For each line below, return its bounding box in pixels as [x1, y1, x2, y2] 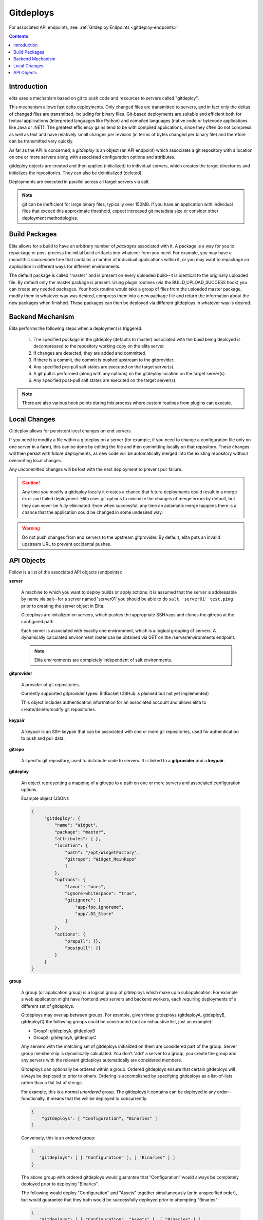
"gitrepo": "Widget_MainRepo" [65, 856, 137, 862]
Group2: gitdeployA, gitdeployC [33, 1035, 97, 1040]
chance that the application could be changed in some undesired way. [22, 509, 163, 515]
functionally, [21, 1096, 46, 1101]
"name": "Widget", [54, 822, 98, 828]
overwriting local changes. [9, 457, 62, 463]
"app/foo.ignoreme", [75, 904, 124, 910]
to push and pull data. [21, 735, 65, 741]
